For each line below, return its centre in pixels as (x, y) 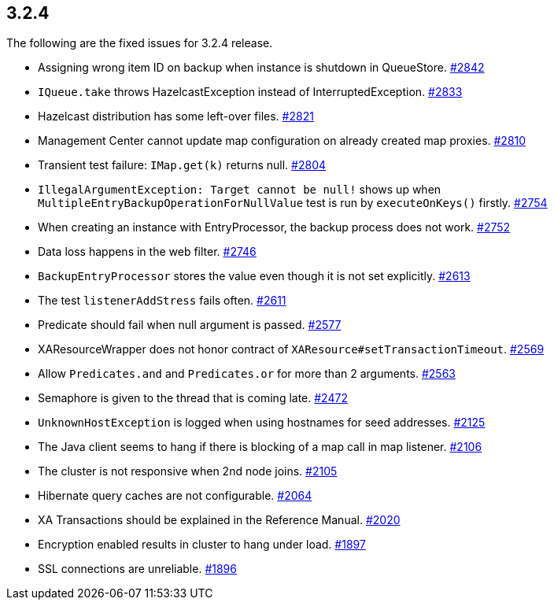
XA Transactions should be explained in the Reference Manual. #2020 (219, 520)
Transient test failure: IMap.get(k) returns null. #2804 (182, 165)
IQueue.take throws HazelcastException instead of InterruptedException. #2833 (250, 92)
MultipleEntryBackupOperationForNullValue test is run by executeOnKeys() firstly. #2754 (293, 203)
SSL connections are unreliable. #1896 (137, 569)
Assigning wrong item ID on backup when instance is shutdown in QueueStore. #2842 (261, 68)
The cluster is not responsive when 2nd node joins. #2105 (188, 471)
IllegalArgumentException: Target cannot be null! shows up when (240, 190)
